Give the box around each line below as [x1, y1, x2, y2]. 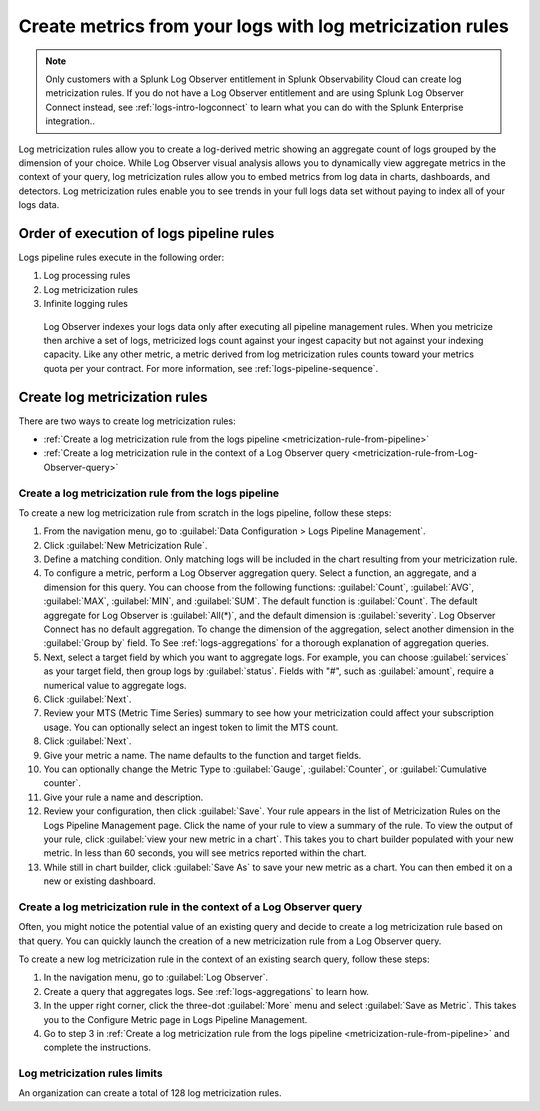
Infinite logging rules [43, 298, 129, 310]
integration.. [45, 115, 95, 127]
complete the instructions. [43, 1041, 152, 1054]
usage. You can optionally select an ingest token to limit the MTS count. [43, 721, 339, 733]
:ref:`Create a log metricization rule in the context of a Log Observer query [43, 447, 350, 459]
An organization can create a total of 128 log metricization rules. [18, 1087, 282, 1099]
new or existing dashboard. [43, 875, 156, 887]
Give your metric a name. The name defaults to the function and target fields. [43, 749, 362, 761]
